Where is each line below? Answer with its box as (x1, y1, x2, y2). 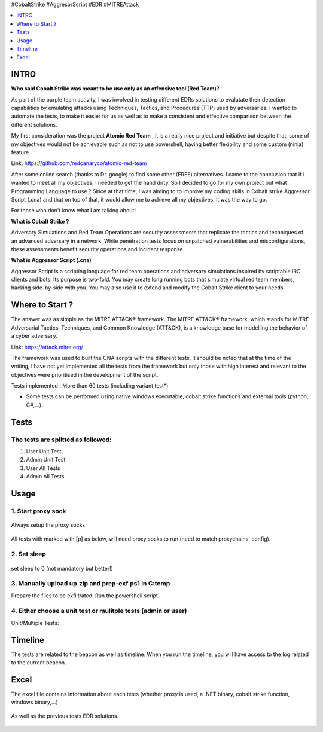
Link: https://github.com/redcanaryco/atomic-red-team (11, 160, 147, 167)
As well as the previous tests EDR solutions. (11, 712, 119, 719)
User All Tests (26, 464, 60, 472)
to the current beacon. (11, 659, 66, 666)
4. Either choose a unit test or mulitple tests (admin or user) (11, 607, 187, 615)
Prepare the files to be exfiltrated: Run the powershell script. (11, 592, 160, 599)
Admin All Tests (26, 473, 65, 480)
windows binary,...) (11, 699, 58, 706)
